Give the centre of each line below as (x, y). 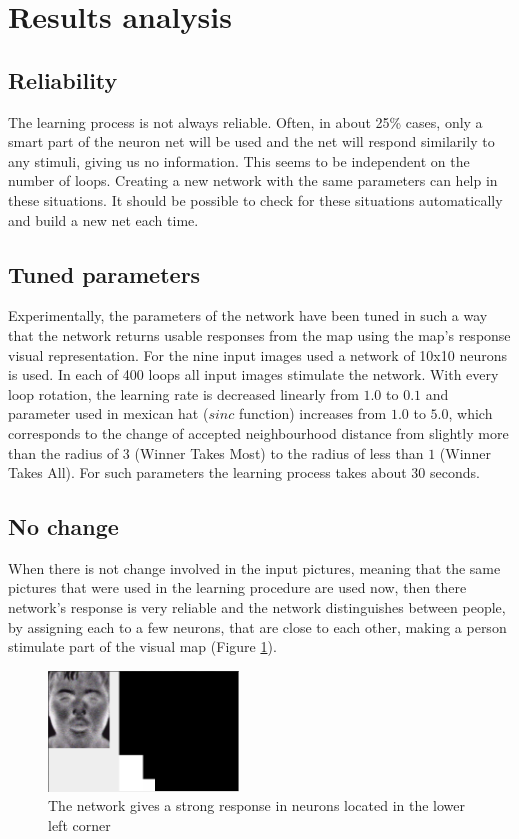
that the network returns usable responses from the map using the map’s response (259, 334)
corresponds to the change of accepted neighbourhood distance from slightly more (258, 432)
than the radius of (63, 452)
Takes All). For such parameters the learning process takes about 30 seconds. (244, 472)
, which (470, 413)
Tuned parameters (104, 273)
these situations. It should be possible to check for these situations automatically (255, 199)
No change (63, 526)
